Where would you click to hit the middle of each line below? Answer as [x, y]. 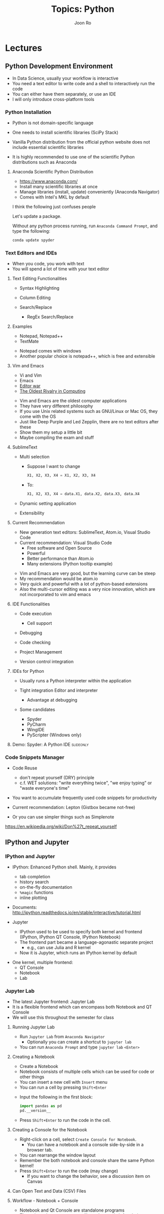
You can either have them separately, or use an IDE [64, 94]
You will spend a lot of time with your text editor [61, 269]
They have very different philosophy [56, 406]
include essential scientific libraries [48, 148]
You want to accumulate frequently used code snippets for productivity [84, 798]
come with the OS [38, 416]
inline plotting [33, 898]
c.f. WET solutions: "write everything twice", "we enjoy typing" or [86, 783]
